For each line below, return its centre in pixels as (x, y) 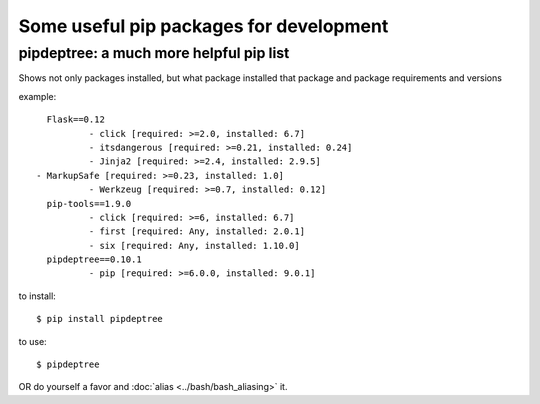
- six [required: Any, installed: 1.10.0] (194, 245)
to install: (37, 296)
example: (37, 96)
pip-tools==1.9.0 (89, 203)
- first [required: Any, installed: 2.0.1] (196, 231)
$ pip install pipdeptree (100, 319)
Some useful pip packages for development (203, 26)
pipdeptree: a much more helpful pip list (154, 53)
